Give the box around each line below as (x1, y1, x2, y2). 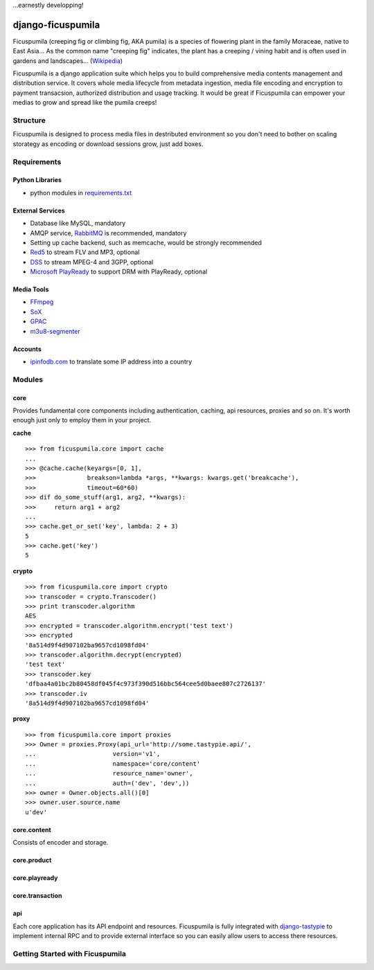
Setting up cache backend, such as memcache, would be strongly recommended (30, 238, 262, 246)
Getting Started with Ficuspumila (12, 949, 126, 958)
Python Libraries (12, 176, 62, 184)
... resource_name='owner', (25, 769, 193, 778)
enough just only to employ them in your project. (12, 416, 152, 424)
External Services (12, 206, 65, 215)
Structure (12, 116, 46, 125)
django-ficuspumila (12, 19, 100, 30)
